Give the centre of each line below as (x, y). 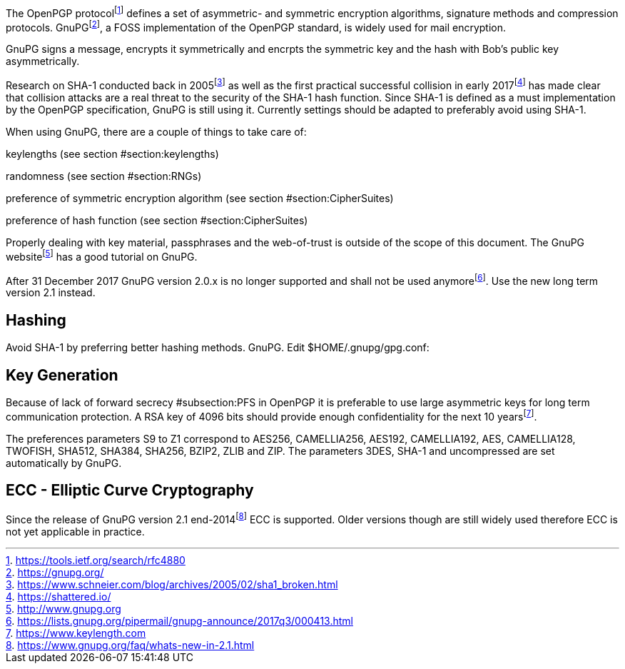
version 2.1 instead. (51, 293)
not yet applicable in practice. (75, 532)
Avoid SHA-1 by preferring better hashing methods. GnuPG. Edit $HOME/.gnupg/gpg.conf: (218, 348)
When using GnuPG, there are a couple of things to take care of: (156, 131)
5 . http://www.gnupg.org (63, 609)
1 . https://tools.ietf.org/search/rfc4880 (96, 560)
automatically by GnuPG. (64, 463)
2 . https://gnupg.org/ (55, 573)
